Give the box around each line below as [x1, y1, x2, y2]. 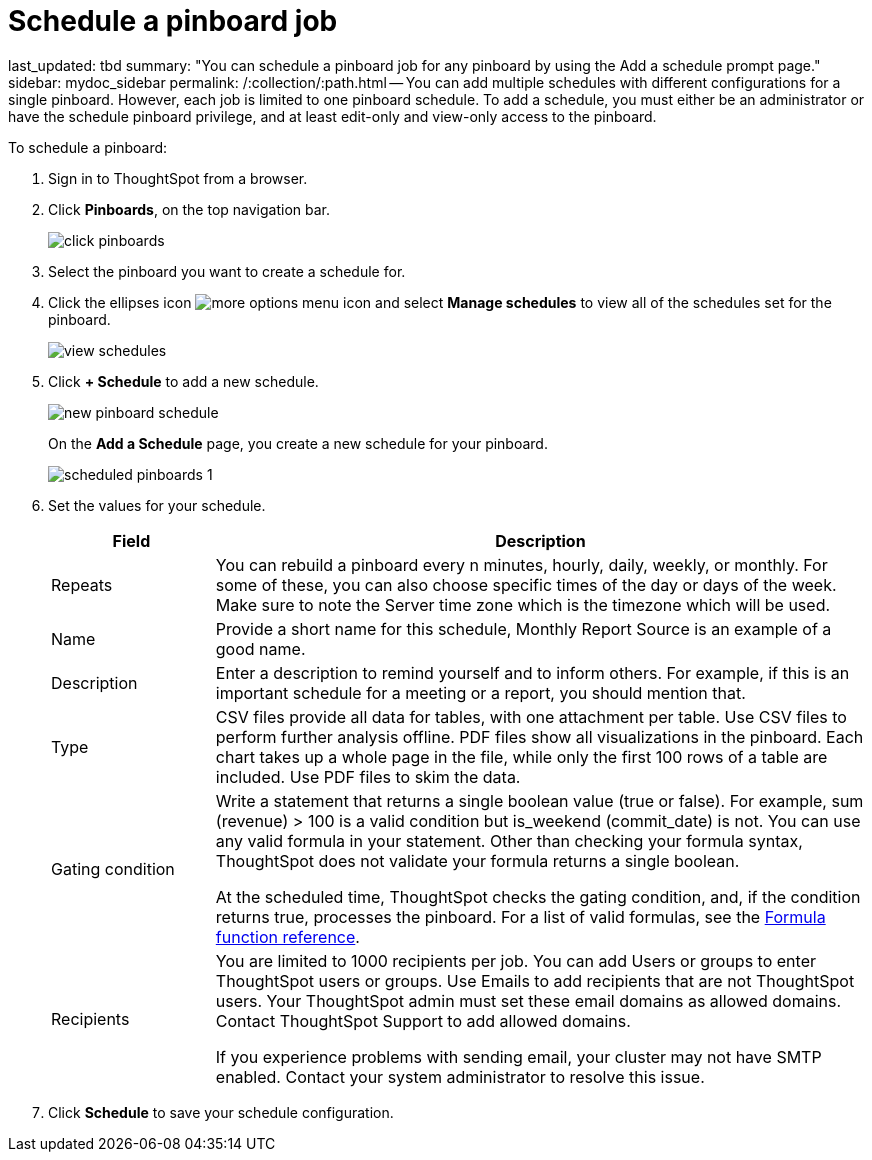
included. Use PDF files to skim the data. [215, 766, 521, 787]
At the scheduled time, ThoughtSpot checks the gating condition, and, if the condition [215, 886, 861, 907]
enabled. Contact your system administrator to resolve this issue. [215, 1066, 705, 1087]
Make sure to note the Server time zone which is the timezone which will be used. [215, 594, 831, 615]
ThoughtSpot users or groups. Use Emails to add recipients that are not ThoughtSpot [215, 970, 855, 991]
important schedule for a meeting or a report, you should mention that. [215, 682, 746, 703]
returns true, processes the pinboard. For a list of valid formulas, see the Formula [215, 906, 826, 927]
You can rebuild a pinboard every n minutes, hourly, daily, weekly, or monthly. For [215, 554, 828, 575]
